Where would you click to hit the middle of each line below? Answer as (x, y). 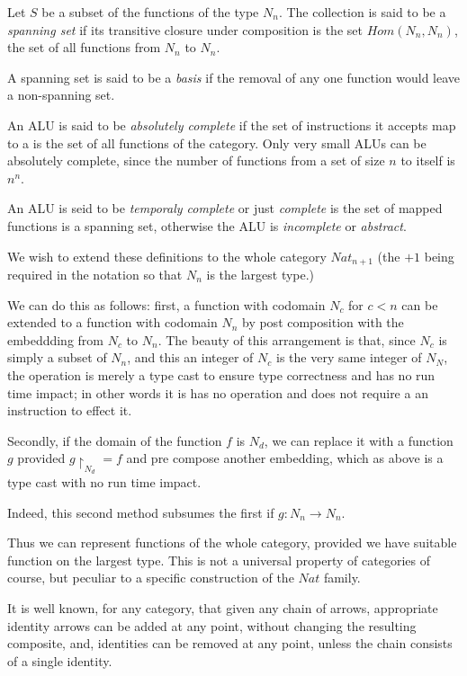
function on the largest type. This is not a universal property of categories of (219, 560)
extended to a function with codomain (112, 322)
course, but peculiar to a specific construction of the (151, 578)
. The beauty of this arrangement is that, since (287, 339)
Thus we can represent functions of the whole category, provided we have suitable (232, 543)
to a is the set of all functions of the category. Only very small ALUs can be (217, 142)
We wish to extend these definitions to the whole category (167, 256)
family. (342, 578)
